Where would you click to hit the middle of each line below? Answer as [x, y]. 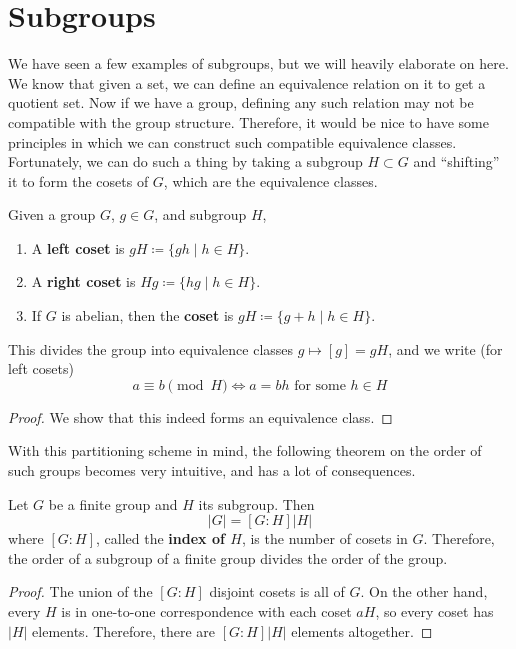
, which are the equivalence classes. [270, 180]
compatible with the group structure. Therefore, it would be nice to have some [248, 121]
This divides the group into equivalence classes [151, 348]
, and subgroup [200, 214]
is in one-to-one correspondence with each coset [206, 611]
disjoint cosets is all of [277, 591]
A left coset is [78, 247]
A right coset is [83, 281]
